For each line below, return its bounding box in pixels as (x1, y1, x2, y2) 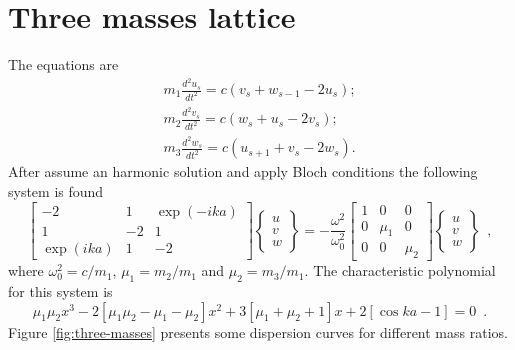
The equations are (8, 54, 119, 75)
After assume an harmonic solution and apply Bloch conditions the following (8, 161, 478, 182)
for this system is (8, 281, 113, 302)
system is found (8, 181, 104, 201)
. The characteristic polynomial (304, 260, 496, 281)
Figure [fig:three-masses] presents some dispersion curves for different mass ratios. (8, 321, 508, 342)
